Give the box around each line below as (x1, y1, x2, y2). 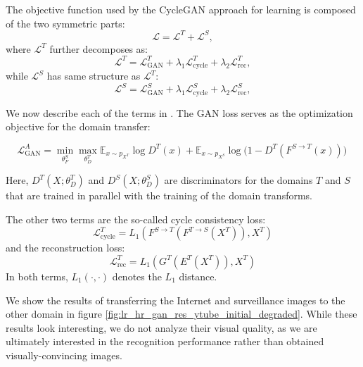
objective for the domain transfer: (6, 119, 151, 134)
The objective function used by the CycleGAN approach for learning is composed (6, 2, 356, 16)
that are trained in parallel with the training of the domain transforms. (6, 188, 313, 203)
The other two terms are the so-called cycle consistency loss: (6, 211, 266, 226)
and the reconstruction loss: (6, 240, 125, 255)
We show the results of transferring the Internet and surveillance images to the (6, 292, 345, 307)
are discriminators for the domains (164, 173, 313, 187)
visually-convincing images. (6, 347, 122, 362)
